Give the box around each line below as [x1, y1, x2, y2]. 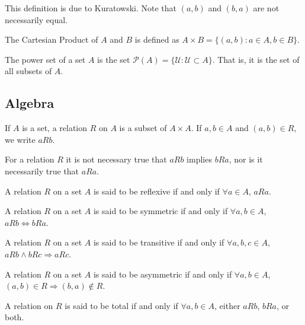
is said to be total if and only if [65, 299, 178, 311]
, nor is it [229, 153, 263, 165]
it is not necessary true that [66, 153, 167, 165]
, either [214, 299, 240, 311]
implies [187, 153, 212, 165]
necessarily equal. [5, 13, 68, 26]
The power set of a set [5, 53, 86, 65]
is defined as [134, 33, 179, 46]
